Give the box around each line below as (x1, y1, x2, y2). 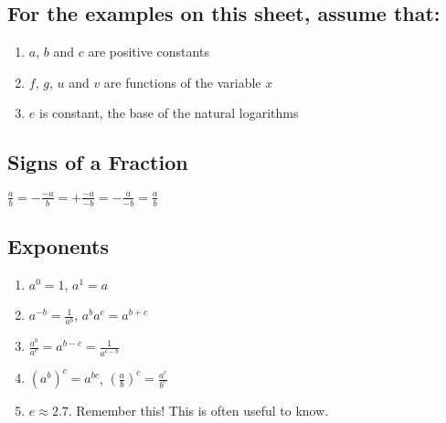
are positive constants (88, 42, 209, 61)
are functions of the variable (103, 72, 261, 91)
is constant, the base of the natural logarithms (38, 103, 299, 122)
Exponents (7, 231, 109, 259)
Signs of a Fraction (7, 148, 188, 176)
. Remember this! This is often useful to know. (68, 401, 329, 420)
